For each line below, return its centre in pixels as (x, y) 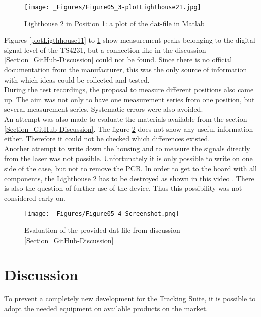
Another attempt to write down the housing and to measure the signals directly (127, 148)
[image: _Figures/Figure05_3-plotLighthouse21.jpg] (113, 7)
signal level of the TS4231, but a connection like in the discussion (105, 50)
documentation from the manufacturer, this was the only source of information (126, 70)
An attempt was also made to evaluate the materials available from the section (126, 119)
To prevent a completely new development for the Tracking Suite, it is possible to (130, 299)
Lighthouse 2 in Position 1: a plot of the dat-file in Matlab (114, 23)
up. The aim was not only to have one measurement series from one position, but (129, 99)
